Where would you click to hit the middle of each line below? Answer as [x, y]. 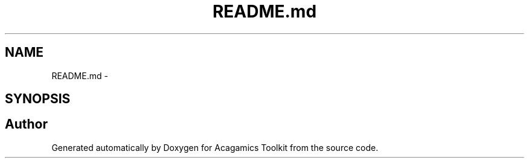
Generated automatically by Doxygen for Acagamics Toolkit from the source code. [215, 147]
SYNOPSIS [38, 99]
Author [26, 124]
